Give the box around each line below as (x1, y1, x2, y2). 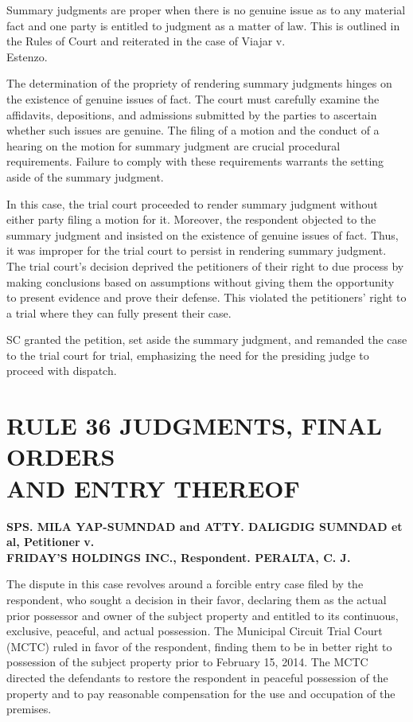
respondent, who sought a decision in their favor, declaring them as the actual (6, 591, 387, 607)
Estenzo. (6, 48, 48, 64)
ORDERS (6, 440, 115, 473)
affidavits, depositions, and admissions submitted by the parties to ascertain (6, 106, 377, 123)
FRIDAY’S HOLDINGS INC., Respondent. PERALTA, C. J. (6, 548, 351, 565)
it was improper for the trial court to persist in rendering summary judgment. (6, 242, 387, 259)
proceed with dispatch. (6, 362, 117, 379)
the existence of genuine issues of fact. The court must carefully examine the (6, 90, 380, 107)
